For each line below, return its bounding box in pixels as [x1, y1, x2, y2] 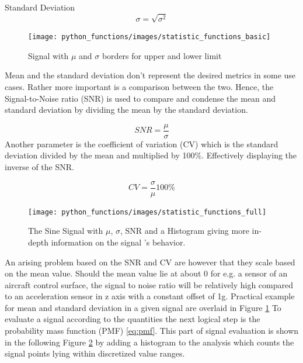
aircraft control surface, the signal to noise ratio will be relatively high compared [5, 278, 294, 291]
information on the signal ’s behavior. [51, 236, 186, 248]
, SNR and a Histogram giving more [120, 224, 249, 237]
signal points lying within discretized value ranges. [5, 347, 185, 359]
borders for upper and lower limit [102, 49, 222, 61]
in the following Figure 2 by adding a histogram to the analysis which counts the [5, 336, 294, 348]
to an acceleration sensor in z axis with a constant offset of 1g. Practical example [5, 290, 295, 302]
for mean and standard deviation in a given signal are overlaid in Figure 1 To [5, 301, 281, 313]
